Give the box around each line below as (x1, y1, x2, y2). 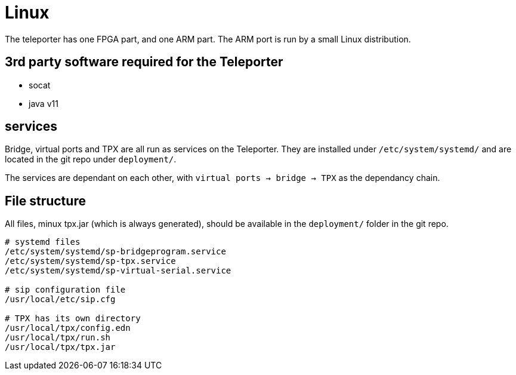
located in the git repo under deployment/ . (5, 154, 177, 165)
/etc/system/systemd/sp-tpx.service (5, 256, 176, 266)
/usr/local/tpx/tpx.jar (5, 342, 116, 352)
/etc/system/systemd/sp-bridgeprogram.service (5, 247, 226, 257)
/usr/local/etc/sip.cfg (5, 294, 116, 305)
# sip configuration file (5, 285, 126, 295)
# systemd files (5, 237, 81, 247)
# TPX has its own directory (5, 313, 141, 324)
